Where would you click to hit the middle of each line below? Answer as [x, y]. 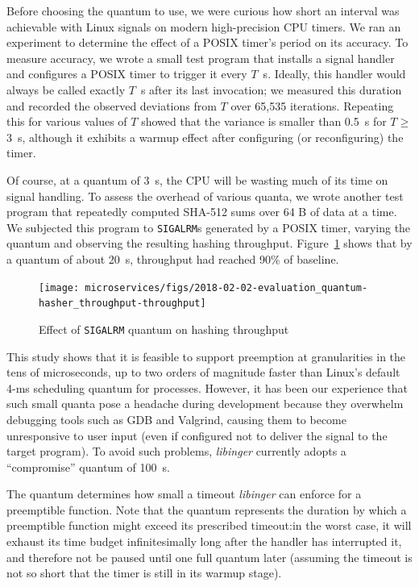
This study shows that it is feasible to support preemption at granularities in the [206, 356]
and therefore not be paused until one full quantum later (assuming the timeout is [209, 557]
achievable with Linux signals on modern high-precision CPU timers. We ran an [204, 26]
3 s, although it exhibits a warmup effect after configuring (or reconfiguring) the [205, 137]
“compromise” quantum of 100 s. [88, 466]
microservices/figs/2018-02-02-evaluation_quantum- [226, 287]
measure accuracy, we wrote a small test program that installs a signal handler [201, 58]
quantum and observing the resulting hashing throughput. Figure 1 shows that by [209, 243]
